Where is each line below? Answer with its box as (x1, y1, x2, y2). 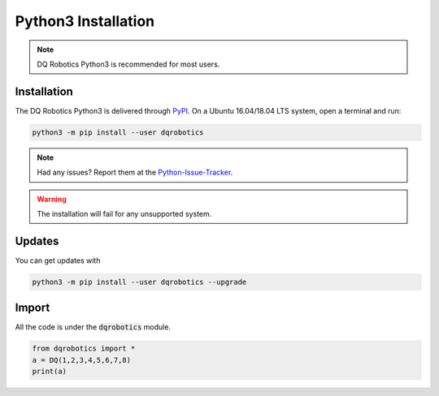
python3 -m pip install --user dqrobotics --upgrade (32, 277, 247, 286)
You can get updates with (15, 256, 101, 265)
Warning (37, 194, 67, 204)
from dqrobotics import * (32, 344, 136, 353)
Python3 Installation (15, 12, 155, 30)
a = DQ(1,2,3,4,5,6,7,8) (32, 355, 132, 364)
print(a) (32, 367, 67, 377)
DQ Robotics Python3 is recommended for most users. (37, 59, 220, 69)
